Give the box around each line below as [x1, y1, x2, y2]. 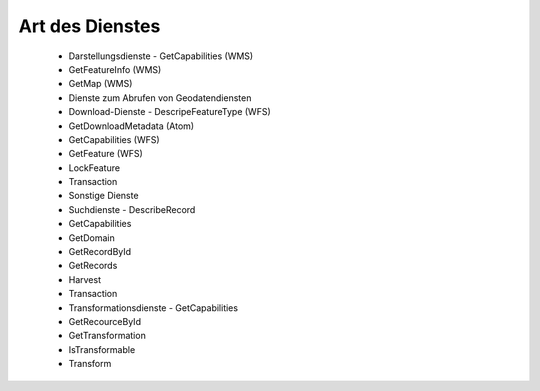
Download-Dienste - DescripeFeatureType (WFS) [68, 106, 271, 118]
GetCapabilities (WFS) [68, 133, 160, 145]
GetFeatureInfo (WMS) [68, 63, 162, 75]
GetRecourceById [68, 315, 142, 327]
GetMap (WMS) [68, 78, 133, 90]
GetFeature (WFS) [68, 148, 144, 160]
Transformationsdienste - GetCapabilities [68, 301, 239, 314]
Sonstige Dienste [68, 190, 139, 202]
